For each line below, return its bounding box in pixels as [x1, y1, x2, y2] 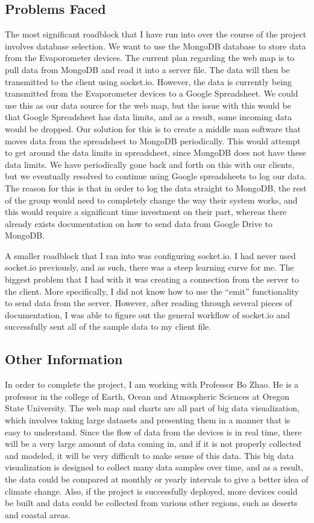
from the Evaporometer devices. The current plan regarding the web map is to [5, 51, 295, 64]
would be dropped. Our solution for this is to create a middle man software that [5, 122, 301, 135]
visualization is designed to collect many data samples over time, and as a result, [5, 461, 304, 473]
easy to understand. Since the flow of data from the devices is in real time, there [5, 425, 302, 438]
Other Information [5, 350, 123, 368]
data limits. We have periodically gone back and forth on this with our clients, [5, 158, 295, 170]
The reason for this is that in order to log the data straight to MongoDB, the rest [5, 181, 307, 194]
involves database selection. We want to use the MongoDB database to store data [5, 39, 306, 52]
